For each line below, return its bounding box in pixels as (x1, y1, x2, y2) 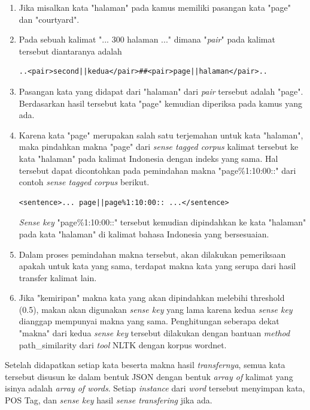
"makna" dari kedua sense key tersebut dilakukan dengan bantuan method (19, 327, 290, 339)
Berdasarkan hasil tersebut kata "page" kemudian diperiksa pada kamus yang (19, 97, 303, 109)
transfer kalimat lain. (19, 271, 97, 284)
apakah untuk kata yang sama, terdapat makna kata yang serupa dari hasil (19, 260, 296, 272)
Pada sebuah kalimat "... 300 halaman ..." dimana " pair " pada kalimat (19, 33, 275, 46)
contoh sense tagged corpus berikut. (19, 176, 150, 188)
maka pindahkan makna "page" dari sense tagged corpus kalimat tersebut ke (19, 140, 299, 153)
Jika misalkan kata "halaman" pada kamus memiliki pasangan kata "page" (19, 1, 291, 13)
